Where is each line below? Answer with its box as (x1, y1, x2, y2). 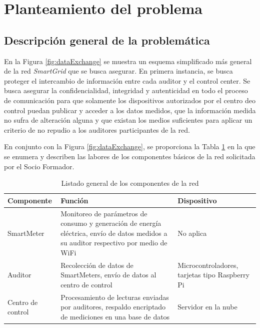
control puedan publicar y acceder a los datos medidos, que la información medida (4, 105, 256, 115)
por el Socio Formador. (4, 161, 74, 171)
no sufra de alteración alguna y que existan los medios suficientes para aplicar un (4, 115, 252, 125)
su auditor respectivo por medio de (60, 237, 167, 248)
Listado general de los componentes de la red (61, 178, 199, 188)
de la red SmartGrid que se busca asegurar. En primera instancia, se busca (4, 66, 233, 76)
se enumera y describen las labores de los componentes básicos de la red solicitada (4, 151, 255, 161)
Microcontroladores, (177, 259, 238, 270)
